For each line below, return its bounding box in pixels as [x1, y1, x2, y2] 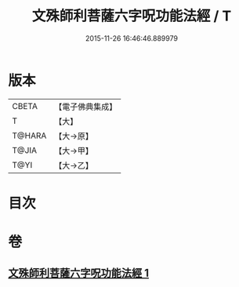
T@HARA [12, 130, 47, 141]
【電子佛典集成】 [54, 101, 118, 112]
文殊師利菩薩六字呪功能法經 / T [31, 7, 232, 25]
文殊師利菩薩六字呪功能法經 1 [8, 267, 150, 280]
